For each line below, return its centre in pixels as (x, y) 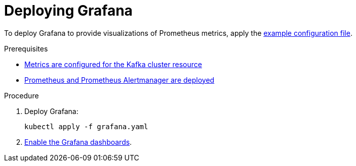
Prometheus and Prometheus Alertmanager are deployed (120, 80)
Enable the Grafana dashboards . (78, 142)
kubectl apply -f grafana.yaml (86, 126)
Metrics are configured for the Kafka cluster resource (113, 64)
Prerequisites (26, 48)
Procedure (22, 95)
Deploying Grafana (68, 11)
